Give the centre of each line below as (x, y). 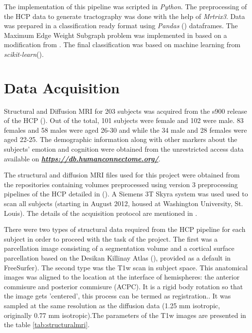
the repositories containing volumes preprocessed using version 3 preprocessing (121, 184)
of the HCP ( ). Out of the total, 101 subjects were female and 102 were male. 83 (124, 120)
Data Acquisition (62, 87)
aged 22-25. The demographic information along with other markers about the (121, 139)
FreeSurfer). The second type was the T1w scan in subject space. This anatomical (126, 267)
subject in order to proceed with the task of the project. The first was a (111, 238)
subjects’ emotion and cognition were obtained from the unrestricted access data (124, 149)
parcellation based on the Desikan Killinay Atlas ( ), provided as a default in (117, 258)
